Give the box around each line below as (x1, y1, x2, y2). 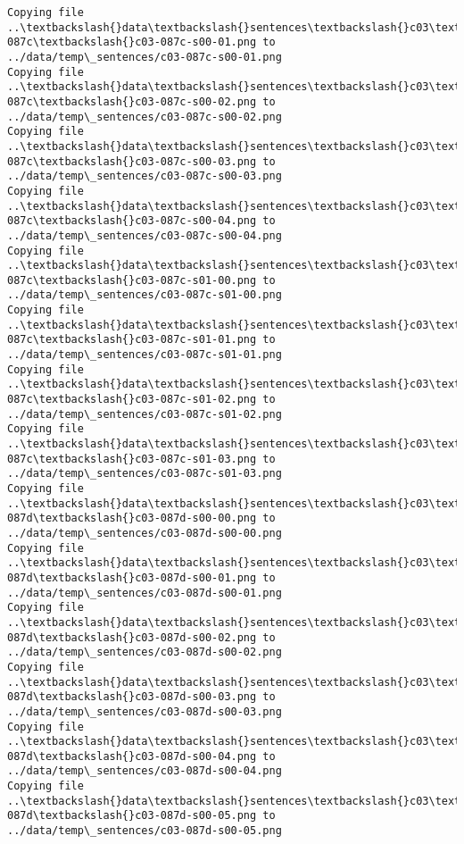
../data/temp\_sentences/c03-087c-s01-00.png (7, 288, 282, 302)
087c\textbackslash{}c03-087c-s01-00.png (7, 273, 257, 287)
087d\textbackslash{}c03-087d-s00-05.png (7, 809, 257, 823)
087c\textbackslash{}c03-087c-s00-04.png (7, 214, 257, 228)
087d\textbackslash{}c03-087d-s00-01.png (7, 571, 257, 584)
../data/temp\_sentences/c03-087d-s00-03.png (7, 705, 282, 718)
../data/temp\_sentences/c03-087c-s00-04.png (7, 229, 282, 242)
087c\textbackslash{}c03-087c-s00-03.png (7, 155, 257, 168)
